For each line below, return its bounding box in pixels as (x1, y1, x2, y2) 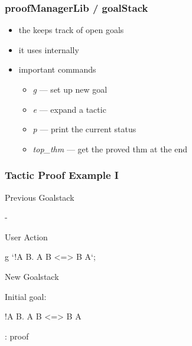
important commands (18, 63, 96, 76)
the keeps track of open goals (18, 24, 124, 36)
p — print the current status (32, 123, 136, 135)
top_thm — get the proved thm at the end (32, 142, 188, 155)
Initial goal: (5, 290, 47, 302)
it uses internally (18, 43, 79, 56)
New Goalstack (5, 270, 59, 282)
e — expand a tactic (32, 103, 106, 115)
